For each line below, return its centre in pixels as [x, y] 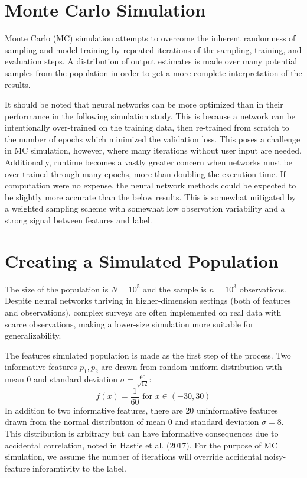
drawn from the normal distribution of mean [85, 422]
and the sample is [175, 289]
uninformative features [237, 410]
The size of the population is [57, 289]
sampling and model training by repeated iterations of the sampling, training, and [153, 49]
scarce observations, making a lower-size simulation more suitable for [129, 323]
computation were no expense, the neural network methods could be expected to [151, 185]
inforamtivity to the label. [79, 468]
